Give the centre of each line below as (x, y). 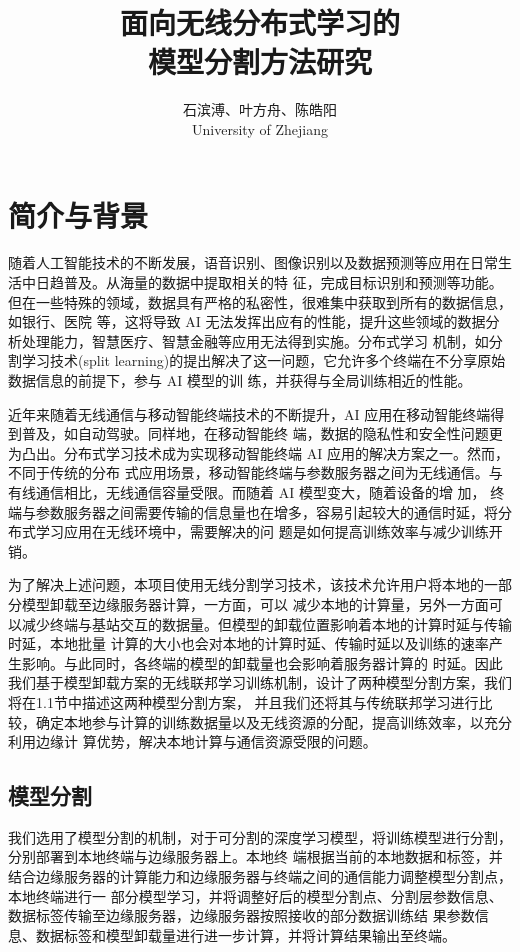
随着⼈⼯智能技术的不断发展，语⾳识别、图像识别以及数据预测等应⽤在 (239, 262)
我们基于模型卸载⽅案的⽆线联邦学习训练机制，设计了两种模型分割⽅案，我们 (260, 682)
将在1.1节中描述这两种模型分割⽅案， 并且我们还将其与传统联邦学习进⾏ (243, 701)
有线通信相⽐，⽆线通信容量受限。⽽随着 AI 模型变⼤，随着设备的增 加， (247, 491)
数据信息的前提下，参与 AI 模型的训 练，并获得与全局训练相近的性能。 (240, 380)
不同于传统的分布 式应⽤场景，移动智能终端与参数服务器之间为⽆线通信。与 (255, 472)
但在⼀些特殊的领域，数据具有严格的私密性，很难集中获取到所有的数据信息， (260, 301)
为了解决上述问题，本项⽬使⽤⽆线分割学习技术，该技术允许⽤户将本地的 (246, 584)
